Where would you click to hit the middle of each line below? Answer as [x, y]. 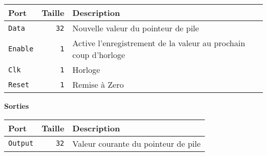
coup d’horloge [99, 55]
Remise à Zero [98, 84]
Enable [21, 49]
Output [21, 143]
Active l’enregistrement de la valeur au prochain [159, 43]
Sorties [17, 106]
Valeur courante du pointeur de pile [137, 143]
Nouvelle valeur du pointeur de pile [136, 28]
